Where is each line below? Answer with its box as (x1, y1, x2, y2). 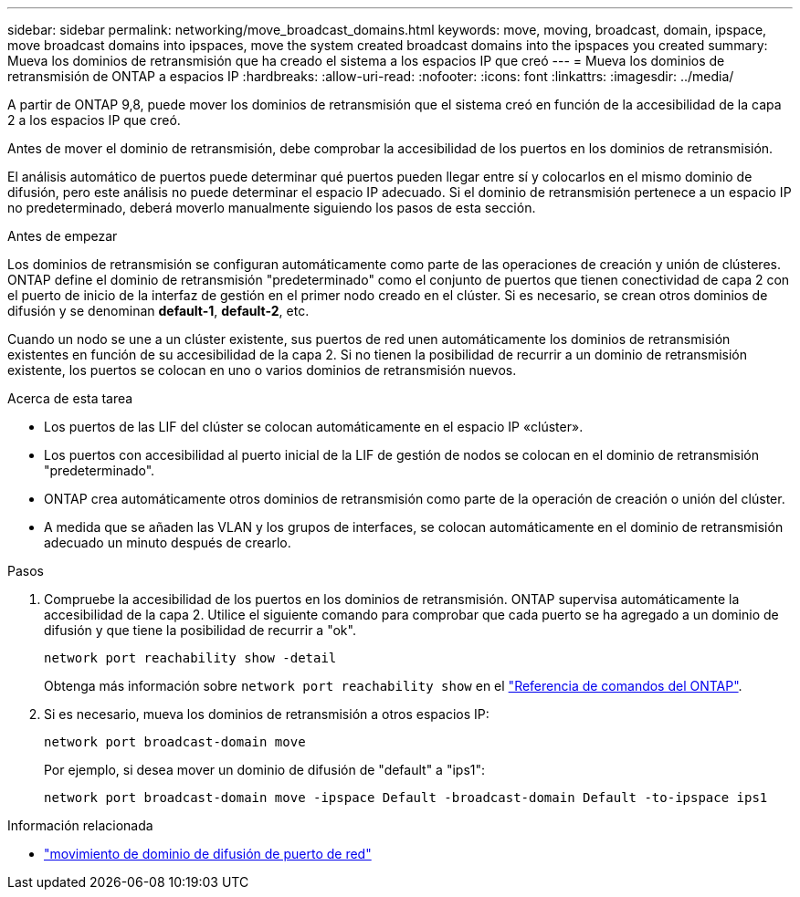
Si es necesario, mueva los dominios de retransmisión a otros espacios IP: (44, 706, 489, 722)
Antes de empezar (7, 228, 118, 244)
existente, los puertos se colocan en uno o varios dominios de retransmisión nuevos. (7, 362, 517, 378)
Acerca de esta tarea (7, 391, 133, 406)
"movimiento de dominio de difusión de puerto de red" (44, 846, 372, 861)
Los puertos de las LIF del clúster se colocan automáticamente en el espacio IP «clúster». (44, 419, 584, 434)
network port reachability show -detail (44, 651, 337, 665)
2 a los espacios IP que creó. (7, 112, 181, 128)
